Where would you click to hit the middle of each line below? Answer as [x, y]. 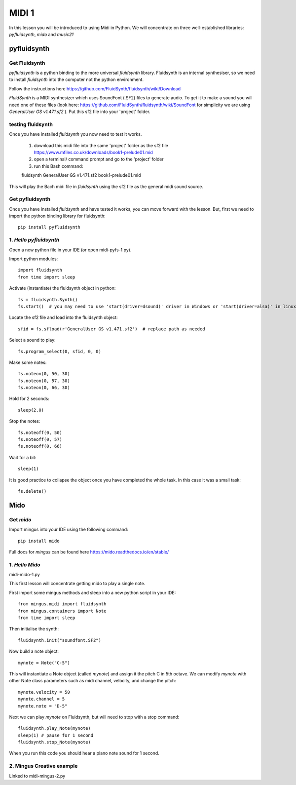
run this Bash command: [58, 166]
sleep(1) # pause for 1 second [56, 735]
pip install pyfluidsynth [49, 227]
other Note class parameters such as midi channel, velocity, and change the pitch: [92, 681]
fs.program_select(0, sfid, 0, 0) [59, 351]
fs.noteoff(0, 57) [40, 440]
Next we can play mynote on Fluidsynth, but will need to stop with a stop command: [94, 717]
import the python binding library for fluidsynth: [57, 216]
